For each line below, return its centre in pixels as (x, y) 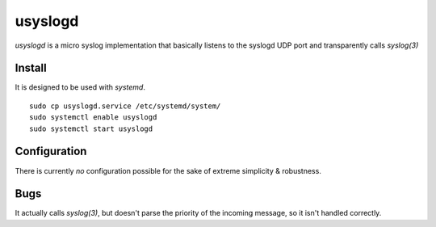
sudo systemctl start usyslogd (91, 128)
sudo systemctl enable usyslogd (93, 118)
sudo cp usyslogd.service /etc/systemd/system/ (125, 106)
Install (31, 68)
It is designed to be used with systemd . (80, 87)
